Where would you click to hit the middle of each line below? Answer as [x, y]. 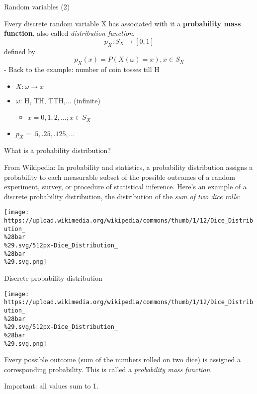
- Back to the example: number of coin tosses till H [82, 69]
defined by [20, 51]
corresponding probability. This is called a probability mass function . [108, 369]
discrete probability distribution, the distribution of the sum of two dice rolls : [122, 196]
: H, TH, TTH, [43, 100]
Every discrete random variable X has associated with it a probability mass [123, 23]
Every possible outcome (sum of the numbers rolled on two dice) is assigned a [123, 359]
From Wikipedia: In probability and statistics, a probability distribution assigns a [128, 167]
